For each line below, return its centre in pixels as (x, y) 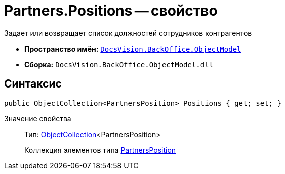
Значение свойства (38, 118)
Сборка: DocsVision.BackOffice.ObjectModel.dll (119, 64)
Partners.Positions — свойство (111, 11)
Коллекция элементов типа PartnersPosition (100, 150)
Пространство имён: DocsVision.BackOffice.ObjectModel (133, 49)
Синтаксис (33, 84)
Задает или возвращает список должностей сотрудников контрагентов (128, 33)
